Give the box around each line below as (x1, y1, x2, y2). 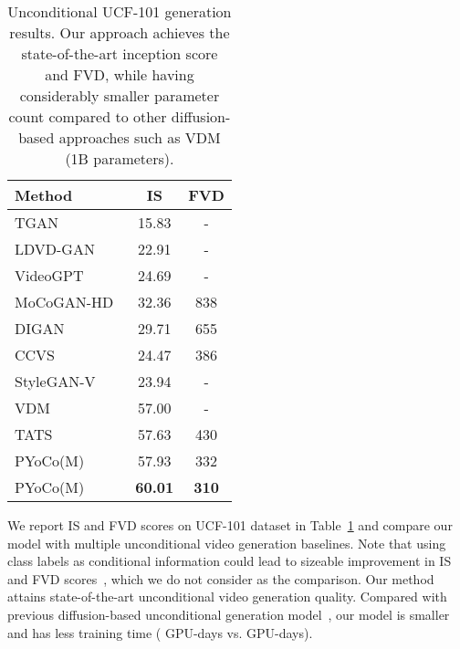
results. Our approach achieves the (9, 22, 230, 43)
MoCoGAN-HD (15, 291, 114, 312)
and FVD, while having (45, 64, 194, 85)
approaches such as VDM (58, 127, 221, 148)
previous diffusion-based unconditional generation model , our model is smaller (7, 604, 450, 623)
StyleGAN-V (15, 371, 96, 392)
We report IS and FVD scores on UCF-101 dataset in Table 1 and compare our (7, 516, 453, 534)
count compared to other (8, 106, 167, 127)
